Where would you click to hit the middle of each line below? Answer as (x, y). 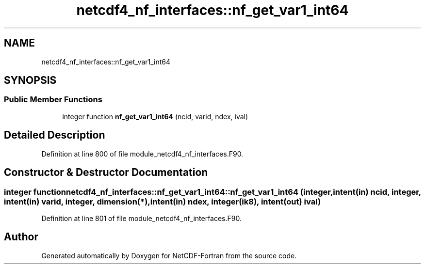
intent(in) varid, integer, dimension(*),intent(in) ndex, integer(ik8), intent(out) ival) (163, 201)
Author (21, 237)
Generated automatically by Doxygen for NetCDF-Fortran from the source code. (169, 255)
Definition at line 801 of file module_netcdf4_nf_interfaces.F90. (142, 218)
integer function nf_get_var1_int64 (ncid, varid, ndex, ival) (155, 116)
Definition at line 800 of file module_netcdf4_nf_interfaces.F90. (142, 154)
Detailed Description (55, 135)
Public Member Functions (53, 100)
